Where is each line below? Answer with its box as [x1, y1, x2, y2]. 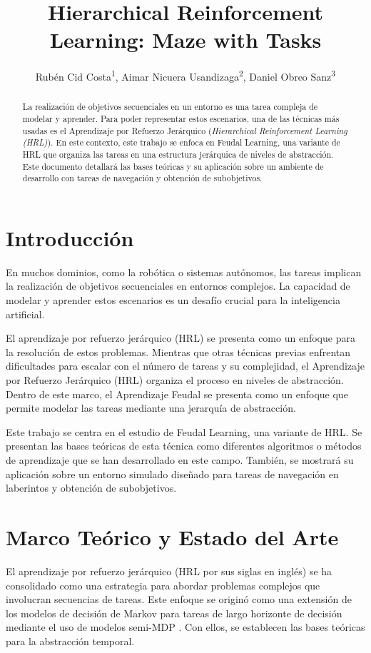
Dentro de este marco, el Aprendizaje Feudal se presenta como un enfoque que [6, 386, 348, 401]
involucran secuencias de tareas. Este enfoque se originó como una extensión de [6, 592, 352, 607]
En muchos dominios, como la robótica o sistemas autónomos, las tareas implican [6, 264, 362, 279]
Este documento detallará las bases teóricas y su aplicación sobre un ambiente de [22, 160, 324, 172]
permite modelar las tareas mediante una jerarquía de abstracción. [6, 400, 296, 415]
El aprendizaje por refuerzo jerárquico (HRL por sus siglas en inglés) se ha [6, 563, 332, 578]
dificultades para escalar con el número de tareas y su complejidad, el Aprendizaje [6, 358, 365, 373]
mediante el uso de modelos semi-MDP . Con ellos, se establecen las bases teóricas [6, 619, 365, 634]
